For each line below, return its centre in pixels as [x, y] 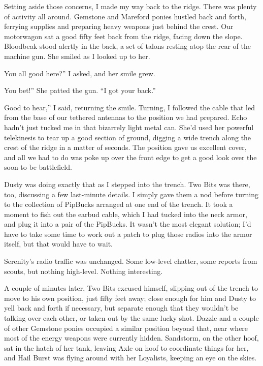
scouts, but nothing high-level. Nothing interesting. [84, 271]
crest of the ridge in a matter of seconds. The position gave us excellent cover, [125, 147]
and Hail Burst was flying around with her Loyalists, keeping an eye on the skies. [130, 358]
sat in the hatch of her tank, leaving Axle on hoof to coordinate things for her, [126, 347]
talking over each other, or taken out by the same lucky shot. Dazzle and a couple [131, 318]
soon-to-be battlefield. [38, 167]
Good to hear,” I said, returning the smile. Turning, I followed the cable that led [129, 107]
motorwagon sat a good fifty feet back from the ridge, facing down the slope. [123, 36]
